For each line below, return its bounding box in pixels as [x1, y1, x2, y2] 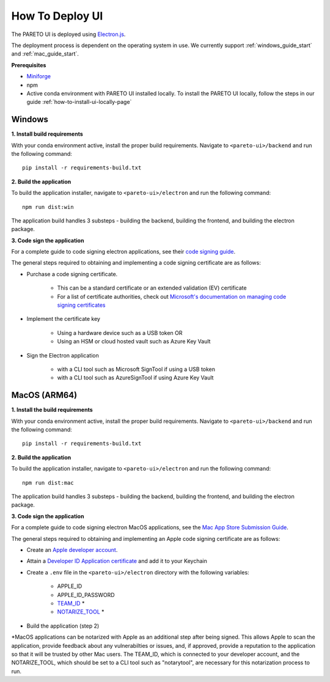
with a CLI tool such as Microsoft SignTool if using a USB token [57, 365, 216, 373]
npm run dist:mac [22, 479, 74, 486]
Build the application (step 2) [26, 622, 100, 629]
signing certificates [57, 301, 106, 309]
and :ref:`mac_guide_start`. [11, 50, 79, 57]
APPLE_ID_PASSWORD [57, 591, 116, 598]
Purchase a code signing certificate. [26, 270, 118, 277]
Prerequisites [11, 61, 46, 68]
